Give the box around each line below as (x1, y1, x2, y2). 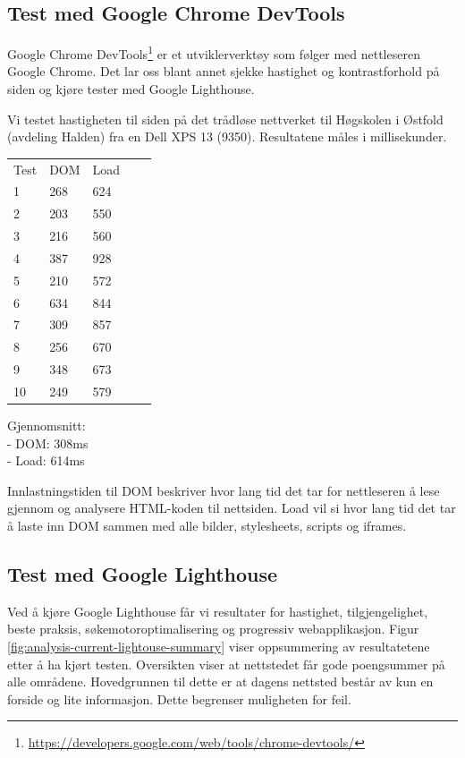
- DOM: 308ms (7, 433, 89, 452)
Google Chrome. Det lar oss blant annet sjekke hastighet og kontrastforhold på (7, 62, 440, 81)
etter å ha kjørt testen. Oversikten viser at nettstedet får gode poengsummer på (7, 654, 445, 673)
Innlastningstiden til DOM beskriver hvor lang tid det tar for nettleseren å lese (7, 481, 440, 499)
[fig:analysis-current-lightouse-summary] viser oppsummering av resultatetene (7, 637, 430, 656)
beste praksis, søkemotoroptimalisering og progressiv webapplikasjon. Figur (7, 619, 419, 638)
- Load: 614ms (7, 451, 85, 470)
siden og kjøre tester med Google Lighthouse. (7, 80, 255, 98)
